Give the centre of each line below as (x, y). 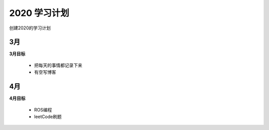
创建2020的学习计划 (30, 28)
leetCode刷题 (48, 117)
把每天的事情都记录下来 (58, 65)
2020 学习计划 (39, 13)
